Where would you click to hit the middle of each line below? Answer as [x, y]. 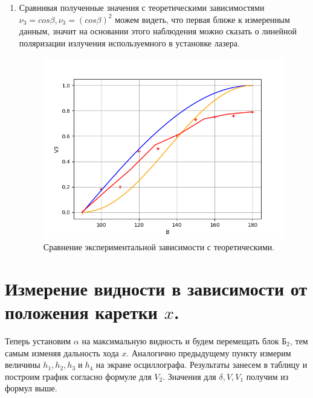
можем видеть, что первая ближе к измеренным [202, 19]
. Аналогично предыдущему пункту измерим [209, 352]
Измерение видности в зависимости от [156, 288]
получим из [267, 376]
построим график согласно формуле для [78, 376]
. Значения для [189, 376]
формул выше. [31, 388]
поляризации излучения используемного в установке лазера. [129, 43]
